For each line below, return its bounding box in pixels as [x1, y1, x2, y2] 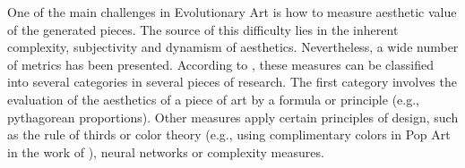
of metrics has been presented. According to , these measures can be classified [7, 55, 434, 73]
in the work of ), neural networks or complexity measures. [7, 142, 324, 161]
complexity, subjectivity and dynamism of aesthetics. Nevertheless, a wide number [7, 38, 459, 56]
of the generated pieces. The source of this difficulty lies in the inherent [7, 20, 399, 38]
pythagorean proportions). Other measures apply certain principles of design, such [7, 107, 459, 126]
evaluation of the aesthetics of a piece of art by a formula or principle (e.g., [7, 89, 419, 108]
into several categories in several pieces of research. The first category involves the [7, 72, 457, 91]
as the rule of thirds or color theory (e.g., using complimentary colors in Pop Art [7, 125, 451, 144]
